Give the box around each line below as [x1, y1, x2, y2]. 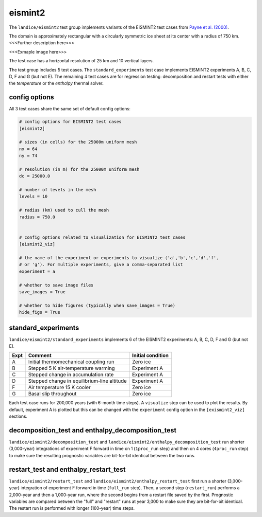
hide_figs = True [19, 309, 61, 315]
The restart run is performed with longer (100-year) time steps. [9, 505, 135, 511]
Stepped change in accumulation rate [28, 371, 114, 378]
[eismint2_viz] [19, 241, 55, 247]
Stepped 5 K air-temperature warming [28, 365, 115, 372]
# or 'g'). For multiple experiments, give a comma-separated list [19, 262, 183, 267]
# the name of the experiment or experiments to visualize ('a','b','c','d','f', [19, 255, 219, 260]
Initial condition [131, 352, 169, 359]
